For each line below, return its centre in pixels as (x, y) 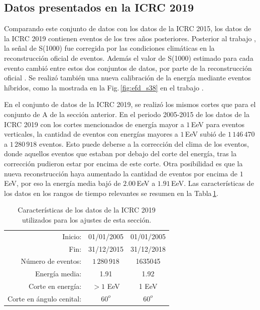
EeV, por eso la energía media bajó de (62, 183)
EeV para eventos (218, 124)
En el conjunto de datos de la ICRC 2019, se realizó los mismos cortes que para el (130, 104)
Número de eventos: (51, 261)
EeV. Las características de (213, 183)
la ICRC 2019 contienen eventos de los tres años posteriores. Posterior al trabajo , (130, 38)
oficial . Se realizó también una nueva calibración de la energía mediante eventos (127, 78)
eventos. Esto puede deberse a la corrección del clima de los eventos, (144, 143)
